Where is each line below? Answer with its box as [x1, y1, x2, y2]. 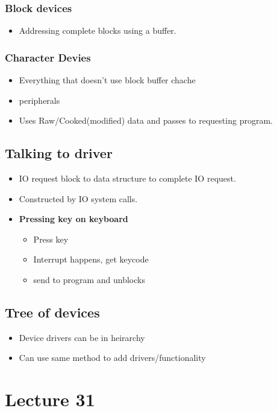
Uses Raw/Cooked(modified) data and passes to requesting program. [19, 114, 273, 127]
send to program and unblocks [33, 273, 145, 285]
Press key [33, 232, 69, 245]
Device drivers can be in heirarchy [19, 331, 145, 343]
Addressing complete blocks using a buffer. [19, 24, 176, 37]
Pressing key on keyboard [19, 212, 128, 225]
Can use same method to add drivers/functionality [19, 351, 206, 364]
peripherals [19, 94, 60, 106]
